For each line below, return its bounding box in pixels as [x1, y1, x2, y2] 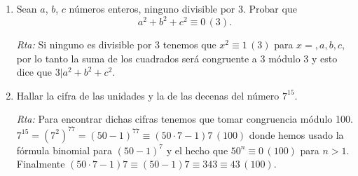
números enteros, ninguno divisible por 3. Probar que [69, 1, 297, 15]
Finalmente [16, 156, 65, 171]
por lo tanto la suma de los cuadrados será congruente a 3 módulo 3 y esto [16, 50, 338, 65]
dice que [16, 65, 52, 79]
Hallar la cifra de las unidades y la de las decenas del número [16, 88, 280, 102]
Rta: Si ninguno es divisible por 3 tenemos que [16, 37, 216, 52]
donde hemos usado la [249, 127, 344, 142]
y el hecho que [166, 142, 228, 157]
